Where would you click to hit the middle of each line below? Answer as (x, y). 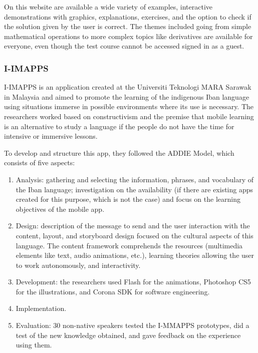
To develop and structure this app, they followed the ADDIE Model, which (119, 152)
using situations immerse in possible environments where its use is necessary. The (129, 106)
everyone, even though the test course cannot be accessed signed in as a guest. (124, 46)
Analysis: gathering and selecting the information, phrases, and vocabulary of (135, 179)
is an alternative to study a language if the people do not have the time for (119, 126)
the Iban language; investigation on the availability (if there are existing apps (135, 189)
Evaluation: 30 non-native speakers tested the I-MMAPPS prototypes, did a (133, 325)
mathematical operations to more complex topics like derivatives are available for (128, 36)
